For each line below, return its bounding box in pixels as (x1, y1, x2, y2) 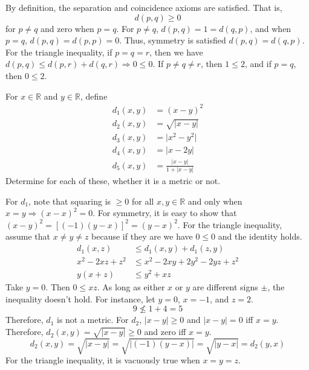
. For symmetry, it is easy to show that (93, 206, 237, 219)
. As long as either (97, 281, 165, 293)
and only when (187, 194, 242, 207)
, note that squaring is (28, 194, 111, 207)
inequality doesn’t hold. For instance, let (5, 292, 155, 305)
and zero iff (144, 325, 186, 338)
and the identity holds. (218, 230, 302, 243)
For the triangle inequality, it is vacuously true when (5, 354, 200, 366)
